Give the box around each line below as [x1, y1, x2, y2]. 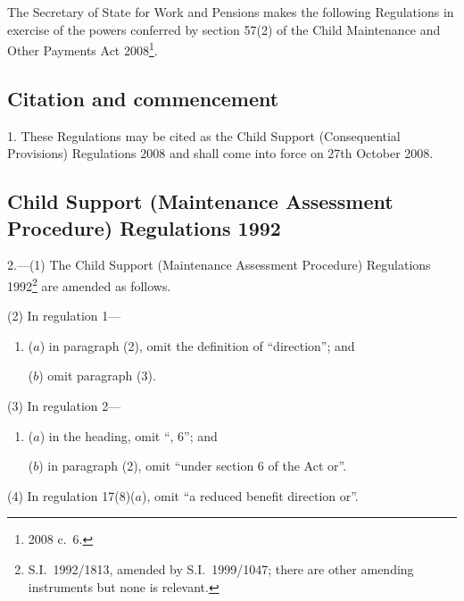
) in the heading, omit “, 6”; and [39, 426, 218, 445]
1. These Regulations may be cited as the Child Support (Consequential [7, 126, 401, 145]
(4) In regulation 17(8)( [7, 486, 136, 505]
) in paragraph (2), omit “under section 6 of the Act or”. [38, 456, 347, 475]
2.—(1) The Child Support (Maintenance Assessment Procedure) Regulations [7, 255, 431, 274]
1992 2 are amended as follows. [7, 274, 171, 295]
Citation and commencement [7, 84, 279, 112]
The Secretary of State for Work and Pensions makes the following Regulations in [7, 3, 454, 21]
